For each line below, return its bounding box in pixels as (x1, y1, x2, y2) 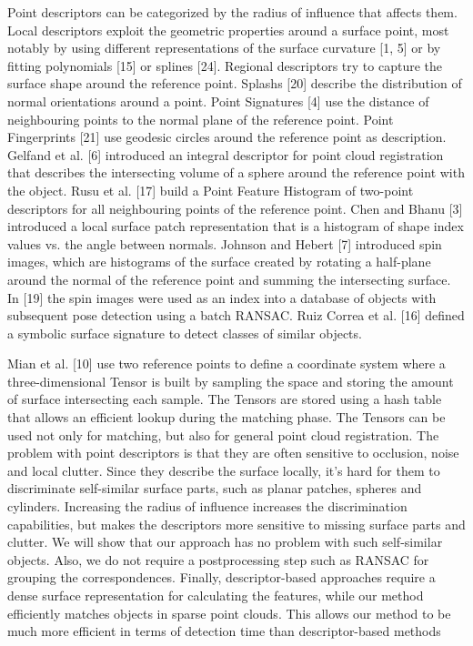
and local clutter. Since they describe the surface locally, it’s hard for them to (7, 460, 440, 479)
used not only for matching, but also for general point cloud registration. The (7, 425, 439, 444)
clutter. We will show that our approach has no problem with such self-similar (7, 532, 443, 551)
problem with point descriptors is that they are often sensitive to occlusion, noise (7, 443, 459, 462)
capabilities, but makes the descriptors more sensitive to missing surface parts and (7, 514, 466, 533)
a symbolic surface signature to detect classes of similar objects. (7, 323, 362, 342)
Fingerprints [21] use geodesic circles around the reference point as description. (7, 127, 447, 146)
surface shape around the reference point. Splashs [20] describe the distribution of (7, 74, 462, 93)
